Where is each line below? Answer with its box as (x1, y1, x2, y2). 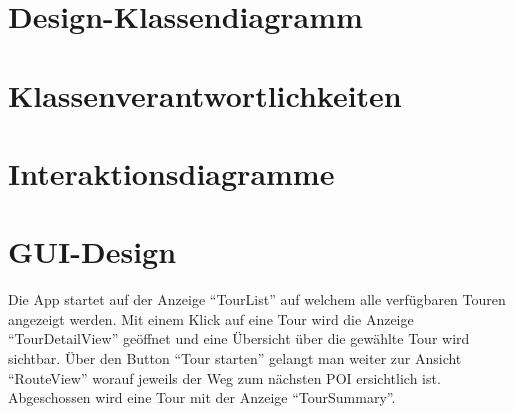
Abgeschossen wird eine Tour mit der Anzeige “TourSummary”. (8, 387, 396, 408)
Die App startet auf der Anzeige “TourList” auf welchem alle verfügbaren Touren (8, 289, 506, 310)
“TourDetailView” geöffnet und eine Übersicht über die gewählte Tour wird (8, 328, 470, 349)
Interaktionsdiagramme (8, 152, 335, 193)
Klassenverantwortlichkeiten (8, 74, 402, 115)
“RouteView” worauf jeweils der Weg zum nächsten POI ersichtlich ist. (8, 367, 441, 388)
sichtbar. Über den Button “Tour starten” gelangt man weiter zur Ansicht (8, 348, 462, 369)
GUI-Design (8, 231, 177, 272)
